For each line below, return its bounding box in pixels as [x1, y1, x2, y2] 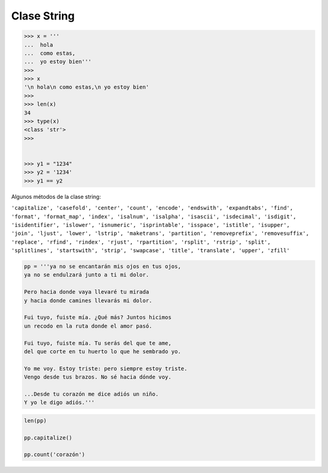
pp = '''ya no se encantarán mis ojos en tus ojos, [24, 263, 182, 270]
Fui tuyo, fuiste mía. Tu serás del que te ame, [24, 339, 172, 347]
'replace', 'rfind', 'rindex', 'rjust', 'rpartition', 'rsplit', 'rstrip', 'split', [11, 238, 271, 246]
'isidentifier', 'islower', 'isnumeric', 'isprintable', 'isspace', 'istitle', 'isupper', [11, 221, 290, 228]
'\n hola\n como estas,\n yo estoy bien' [24, 84, 149, 91]
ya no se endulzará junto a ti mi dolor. [24, 271, 149, 278]
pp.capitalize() [24, 434, 73, 441]
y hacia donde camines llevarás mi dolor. [24, 297, 152, 304]
